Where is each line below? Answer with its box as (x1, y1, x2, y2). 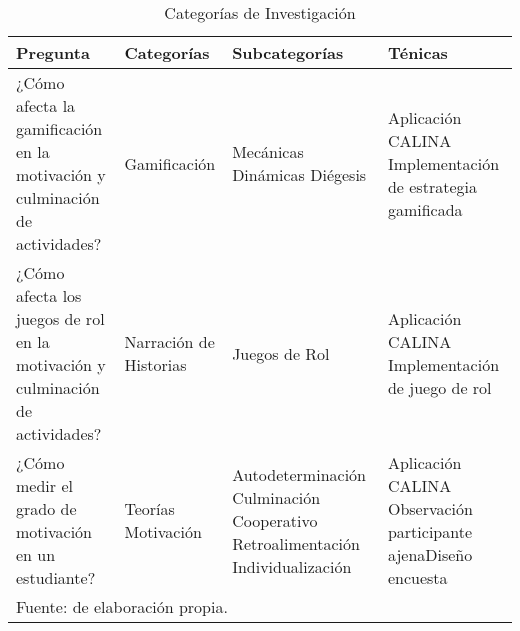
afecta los (16, 284, 82, 307)
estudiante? (16, 566, 96, 589)
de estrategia (387, 174, 477, 198)
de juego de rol (387, 376, 492, 399)
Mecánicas (232, 140, 304, 163)
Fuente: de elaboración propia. (16, 595, 228, 618)
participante (387, 520, 473, 543)
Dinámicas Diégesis (232, 163, 367, 186)
